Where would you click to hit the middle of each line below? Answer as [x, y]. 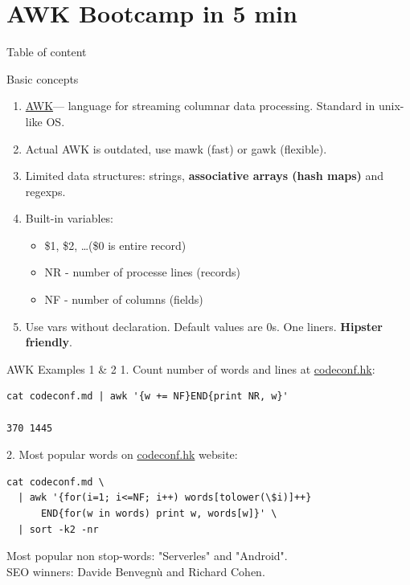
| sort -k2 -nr [58, 529]
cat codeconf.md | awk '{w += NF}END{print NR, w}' [148, 397]
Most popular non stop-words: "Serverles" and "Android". [147, 556]
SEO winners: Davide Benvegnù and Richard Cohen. [136, 571]
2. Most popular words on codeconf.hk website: [122, 454]
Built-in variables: [70, 218]
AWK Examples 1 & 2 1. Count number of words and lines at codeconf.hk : [191, 368]
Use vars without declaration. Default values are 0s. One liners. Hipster [204, 326]
